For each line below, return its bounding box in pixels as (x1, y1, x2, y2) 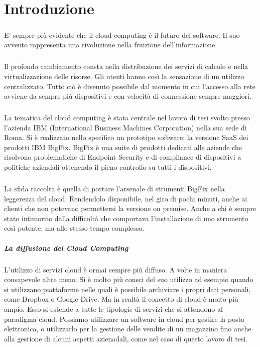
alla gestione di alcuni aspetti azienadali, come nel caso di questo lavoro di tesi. (4, 333, 248, 343)
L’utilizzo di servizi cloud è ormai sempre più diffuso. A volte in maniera (4, 264, 227, 274)
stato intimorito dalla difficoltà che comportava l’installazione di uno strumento (4, 213, 248, 223)
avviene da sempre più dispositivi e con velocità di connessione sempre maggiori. (4, 91, 251, 101)
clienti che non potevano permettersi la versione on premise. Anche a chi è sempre (4, 203, 256, 214)
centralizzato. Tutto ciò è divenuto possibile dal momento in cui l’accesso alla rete (4, 81, 255, 91)
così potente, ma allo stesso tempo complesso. (4, 223, 145, 233)
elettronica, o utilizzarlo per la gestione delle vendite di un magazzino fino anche (4, 323, 251, 334)
